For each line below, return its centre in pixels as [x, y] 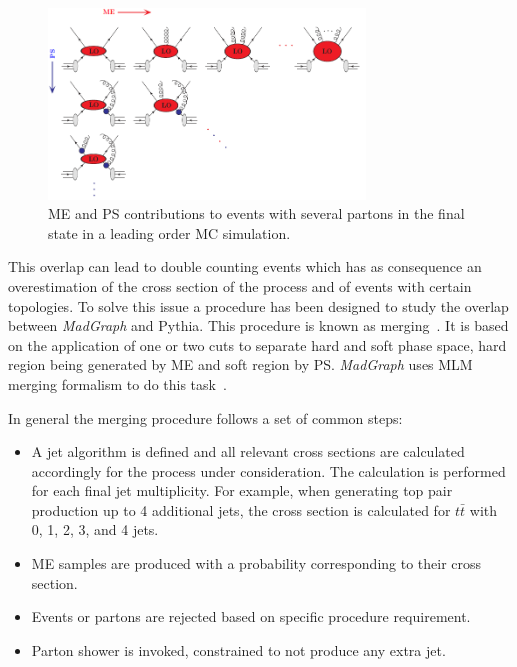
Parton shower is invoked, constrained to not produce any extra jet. [238, 649]
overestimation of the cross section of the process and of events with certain [240, 285]
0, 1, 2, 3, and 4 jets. [95, 529]
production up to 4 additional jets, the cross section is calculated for [241, 509]
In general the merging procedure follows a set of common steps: [205, 417]
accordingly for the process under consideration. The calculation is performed [268, 470]
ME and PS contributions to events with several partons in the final [256, 213]
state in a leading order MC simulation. [169, 232]
